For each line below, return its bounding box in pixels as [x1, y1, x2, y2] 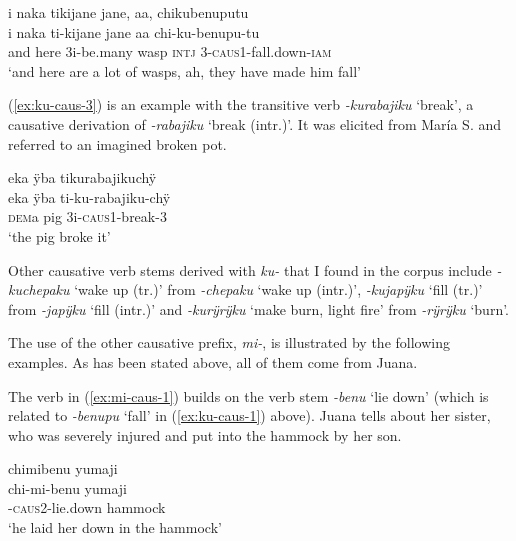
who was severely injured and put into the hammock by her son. [8, 424, 402, 445]
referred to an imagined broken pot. [8, 133, 227, 154]
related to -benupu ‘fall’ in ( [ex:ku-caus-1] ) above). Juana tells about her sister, [8, 405, 491, 426]
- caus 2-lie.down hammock [8, 497, 166, 518]
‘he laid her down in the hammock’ [8, 517, 222, 538]
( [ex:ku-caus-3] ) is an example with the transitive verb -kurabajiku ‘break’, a [8, 94, 474, 115]
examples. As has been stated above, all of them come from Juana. [8, 351, 418, 372]
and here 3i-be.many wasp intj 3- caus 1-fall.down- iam [8, 41, 332, 62]
